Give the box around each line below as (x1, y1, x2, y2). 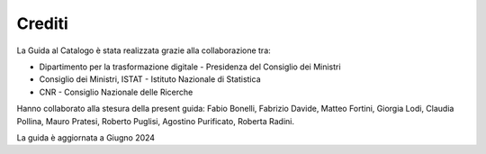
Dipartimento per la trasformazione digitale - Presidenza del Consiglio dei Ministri (39, 61, 341, 72)
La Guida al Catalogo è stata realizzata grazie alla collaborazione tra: (16, 45, 272, 56)
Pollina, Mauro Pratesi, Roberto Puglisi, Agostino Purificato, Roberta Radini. (16, 115, 294, 126)
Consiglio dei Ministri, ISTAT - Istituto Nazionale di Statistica (39, 74, 261, 85)
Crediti (16, 14, 69, 33)
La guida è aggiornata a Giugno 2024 (16, 131, 156, 143)
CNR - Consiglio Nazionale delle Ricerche (39, 86, 193, 97)
